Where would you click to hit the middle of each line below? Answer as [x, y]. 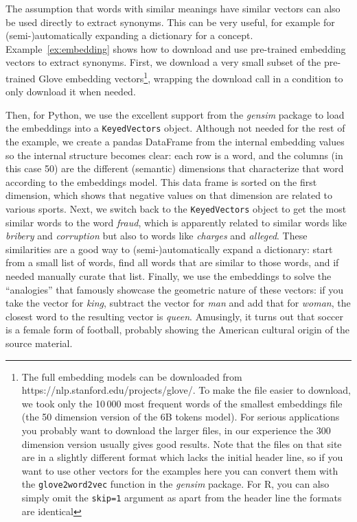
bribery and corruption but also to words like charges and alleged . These [157, 236]
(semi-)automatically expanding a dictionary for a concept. [129, 35]
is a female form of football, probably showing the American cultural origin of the [177, 330]
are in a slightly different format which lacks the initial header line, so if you [182, 457]
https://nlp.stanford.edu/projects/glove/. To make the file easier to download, [186, 390]
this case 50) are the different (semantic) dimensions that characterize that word [175, 168]
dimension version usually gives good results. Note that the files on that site [182, 443]
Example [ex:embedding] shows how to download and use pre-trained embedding [176, 48]
